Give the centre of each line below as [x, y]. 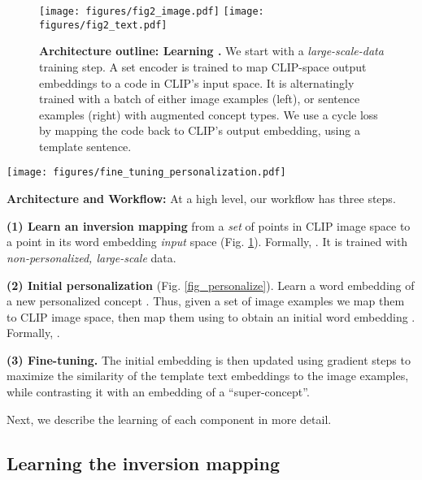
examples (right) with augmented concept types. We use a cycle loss [209, 114]
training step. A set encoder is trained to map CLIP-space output [203, 66]
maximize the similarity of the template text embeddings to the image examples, [208, 376]
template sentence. [85, 146]
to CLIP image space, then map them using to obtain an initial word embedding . [211, 316]
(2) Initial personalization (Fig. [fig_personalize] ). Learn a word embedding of [211, 285]
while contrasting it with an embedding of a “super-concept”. [158, 392]
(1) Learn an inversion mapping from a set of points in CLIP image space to [209, 225]
